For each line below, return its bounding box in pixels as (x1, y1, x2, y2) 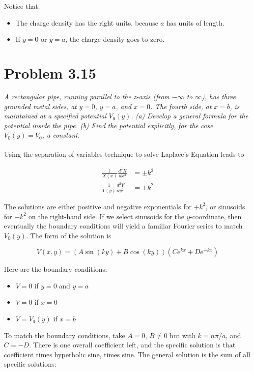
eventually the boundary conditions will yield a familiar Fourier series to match (4, 221, 243, 231)
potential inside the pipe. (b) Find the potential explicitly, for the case (4, 120, 213, 130)
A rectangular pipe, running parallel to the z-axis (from (4, 91, 170, 101)
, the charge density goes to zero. (65, 34, 165, 44)
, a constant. (42, 130, 80, 140)
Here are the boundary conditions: (4, 264, 107, 274)
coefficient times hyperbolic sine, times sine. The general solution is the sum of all (4, 349, 251, 359)
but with (169, 330, 196, 340)
